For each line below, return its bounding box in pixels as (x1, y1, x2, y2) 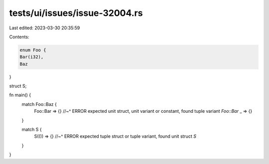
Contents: (9, 34, 29, 40)
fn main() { (9, 92, 31, 98)
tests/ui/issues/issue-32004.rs (9, 7, 143, 18)
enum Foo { (19, 47, 46, 53)
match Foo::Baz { (21, 101, 57, 107)
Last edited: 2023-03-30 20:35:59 (9, 25, 80, 31)
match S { (21, 127, 42, 133)
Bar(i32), (19, 54, 44, 60)
